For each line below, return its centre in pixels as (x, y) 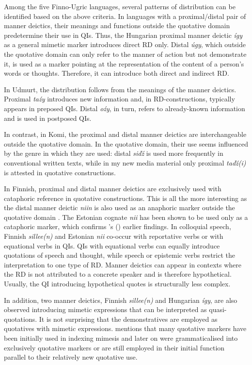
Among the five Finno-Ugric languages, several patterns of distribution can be (120, 6)
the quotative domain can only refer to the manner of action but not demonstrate (125, 54)
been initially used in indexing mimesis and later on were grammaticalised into (121, 338)
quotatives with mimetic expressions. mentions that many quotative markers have (125, 328)
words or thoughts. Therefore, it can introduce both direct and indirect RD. (117, 73)
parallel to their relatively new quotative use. (71, 357)
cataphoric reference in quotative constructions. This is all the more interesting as (126, 198)
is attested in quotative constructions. (60, 172)
